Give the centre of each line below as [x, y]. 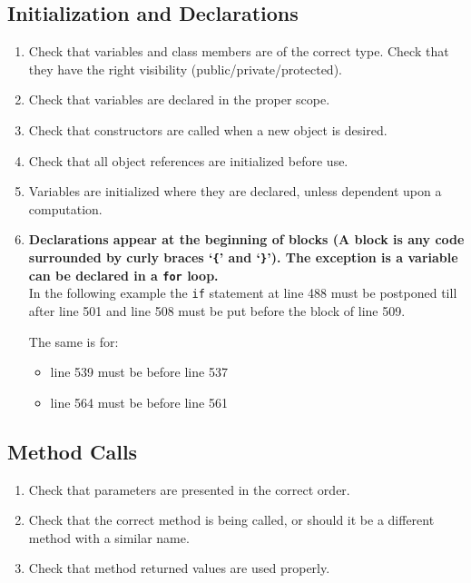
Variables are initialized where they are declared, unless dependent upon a [235, 191]
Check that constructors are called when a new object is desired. [208, 129]
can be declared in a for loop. [123, 275]
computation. [65, 208]
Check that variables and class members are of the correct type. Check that [239, 51]
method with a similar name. [109, 537]
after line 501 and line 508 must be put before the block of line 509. [217, 310]
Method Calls [73, 451]
